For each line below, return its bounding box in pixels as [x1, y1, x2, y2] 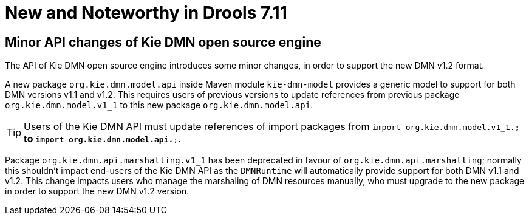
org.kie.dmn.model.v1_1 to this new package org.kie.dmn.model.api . [5, 100, 313, 111]
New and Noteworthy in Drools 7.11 [5, 2, 287, 23]
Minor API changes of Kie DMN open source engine [5, 34, 321, 50]
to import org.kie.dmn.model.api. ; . [24, 132, 181, 145]
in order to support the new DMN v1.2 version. [5, 186, 189, 197]
